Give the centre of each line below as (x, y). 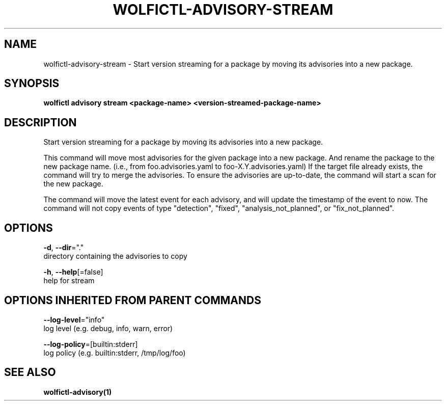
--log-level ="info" (74, 319)
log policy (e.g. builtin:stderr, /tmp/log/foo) (115, 353)
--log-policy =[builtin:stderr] (91, 344)
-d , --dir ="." (64, 248)
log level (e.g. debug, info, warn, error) (108, 328)
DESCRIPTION (40, 122)
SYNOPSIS (32, 84)
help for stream (69, 281)
